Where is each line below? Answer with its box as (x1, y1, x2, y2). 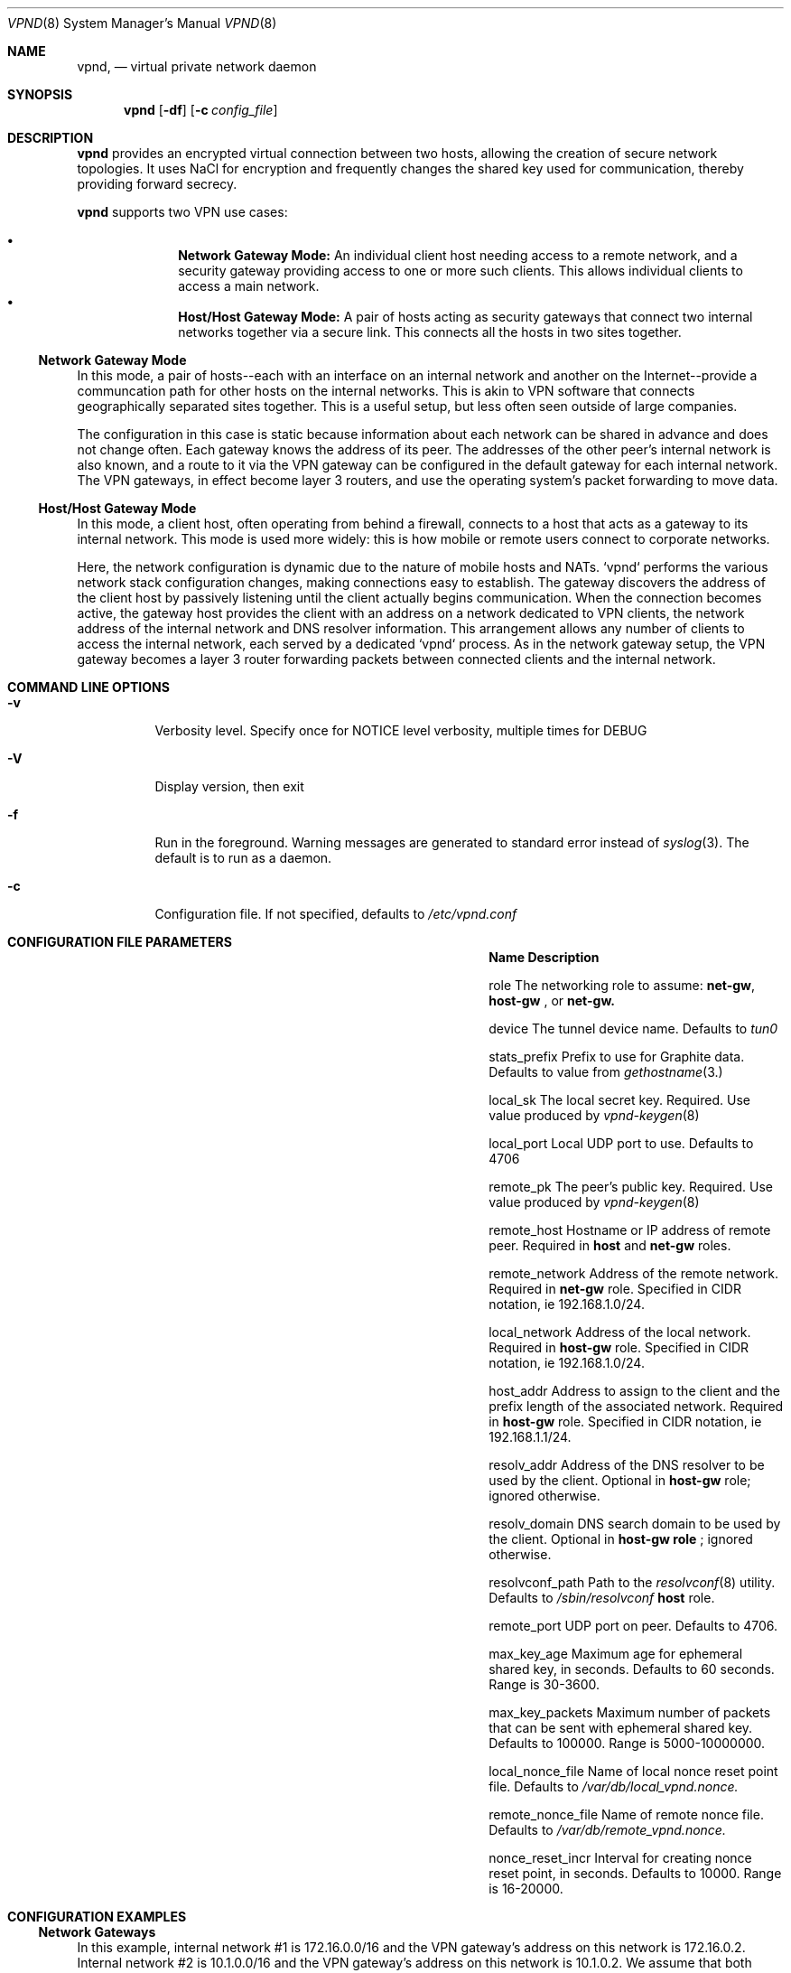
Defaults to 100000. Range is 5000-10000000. (489, 1735, 766, 1751)
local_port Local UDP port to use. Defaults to (489, 1136, 754, 1151)
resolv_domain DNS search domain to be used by (489, 1516, 781, 1531)
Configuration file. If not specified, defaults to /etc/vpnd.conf (154, 906, 517, 921)
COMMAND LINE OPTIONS (7, 679, 170, 695)
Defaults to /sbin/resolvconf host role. (489, 1590, 715, 1605)
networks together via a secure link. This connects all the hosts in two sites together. (178, 324, 682, 340)
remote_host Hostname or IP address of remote (489, 1222, 771, 1238)
